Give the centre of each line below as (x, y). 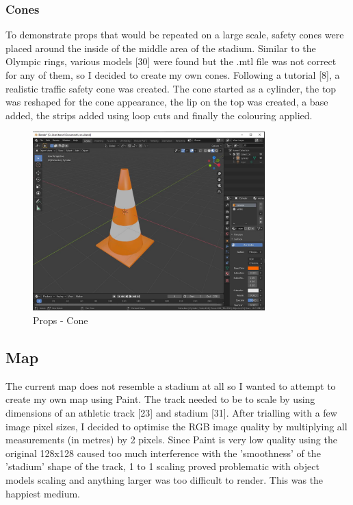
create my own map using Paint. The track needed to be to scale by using (160, 399)
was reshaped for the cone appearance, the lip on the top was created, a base (167, 102)
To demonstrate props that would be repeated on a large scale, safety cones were (175, 35)
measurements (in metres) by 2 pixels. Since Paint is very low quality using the (171, 440)
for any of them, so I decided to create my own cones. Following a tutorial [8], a (173, 75)
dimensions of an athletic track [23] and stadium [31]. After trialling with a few (171, 412)
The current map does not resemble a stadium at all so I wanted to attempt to (171, 385)
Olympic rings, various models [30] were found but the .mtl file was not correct (171, 61)
